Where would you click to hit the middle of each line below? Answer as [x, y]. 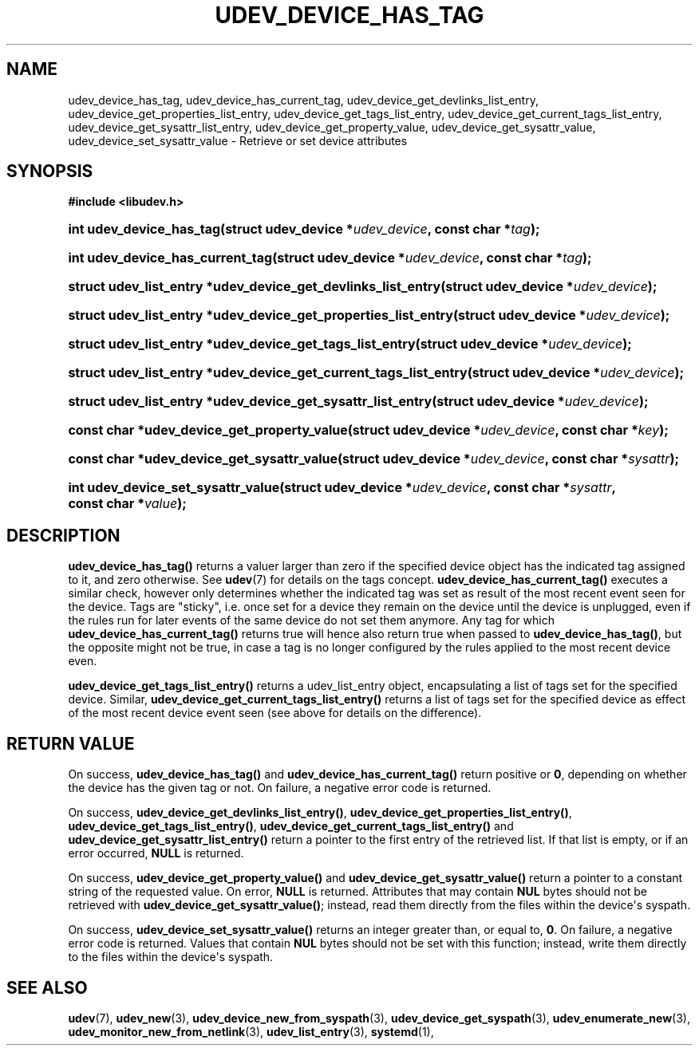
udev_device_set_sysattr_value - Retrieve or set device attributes [238, 140]
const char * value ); [127, 504]
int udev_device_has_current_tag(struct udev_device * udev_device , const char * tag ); [330, 258]
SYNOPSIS [50, 171]
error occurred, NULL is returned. [156, 853]
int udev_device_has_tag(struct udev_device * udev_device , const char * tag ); [304, 229]
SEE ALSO [47, 987]
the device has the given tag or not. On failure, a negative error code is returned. [280, 788]
